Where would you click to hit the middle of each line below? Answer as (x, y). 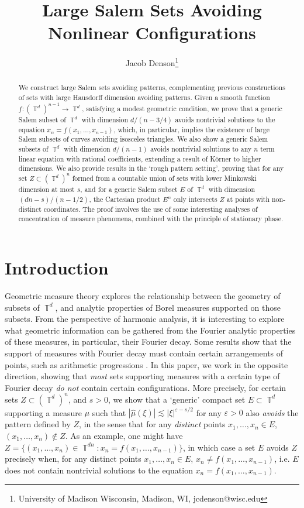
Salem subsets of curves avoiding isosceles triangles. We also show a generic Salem (143, 139)
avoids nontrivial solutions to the (225, 119)
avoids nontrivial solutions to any (201, 149)
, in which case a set (219, 447)
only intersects (195, 199)
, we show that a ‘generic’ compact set (177, 399)
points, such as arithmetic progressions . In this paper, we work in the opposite (146, 364)
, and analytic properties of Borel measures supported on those (168, 307)
